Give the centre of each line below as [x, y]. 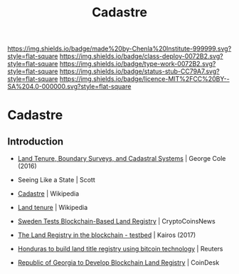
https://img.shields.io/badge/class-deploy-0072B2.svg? [141, 56]
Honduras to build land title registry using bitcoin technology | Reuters [120, 249]
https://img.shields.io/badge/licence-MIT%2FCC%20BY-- [144, 79]
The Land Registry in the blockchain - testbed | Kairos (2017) [107, 235]
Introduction [36, 141]
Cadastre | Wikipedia [48, 194]
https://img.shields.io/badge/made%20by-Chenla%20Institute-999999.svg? [119, 49]
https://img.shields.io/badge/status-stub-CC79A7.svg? [139, 71]
